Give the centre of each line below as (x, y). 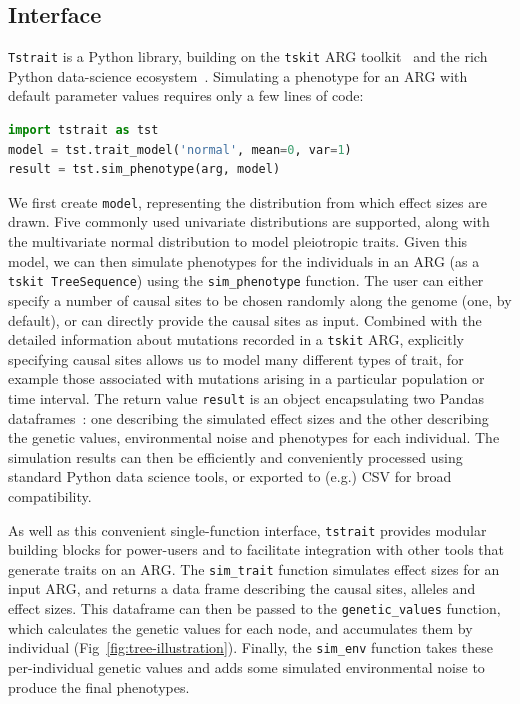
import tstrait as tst (83, 130)
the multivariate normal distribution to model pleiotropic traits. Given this (238, 241)
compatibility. (50, 495)
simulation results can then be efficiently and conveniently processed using (235, 456)
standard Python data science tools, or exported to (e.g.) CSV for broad (230, 476)
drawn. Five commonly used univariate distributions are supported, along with (249, 221)
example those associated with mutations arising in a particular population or (246, 378)
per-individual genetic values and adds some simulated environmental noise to (246, 666)
